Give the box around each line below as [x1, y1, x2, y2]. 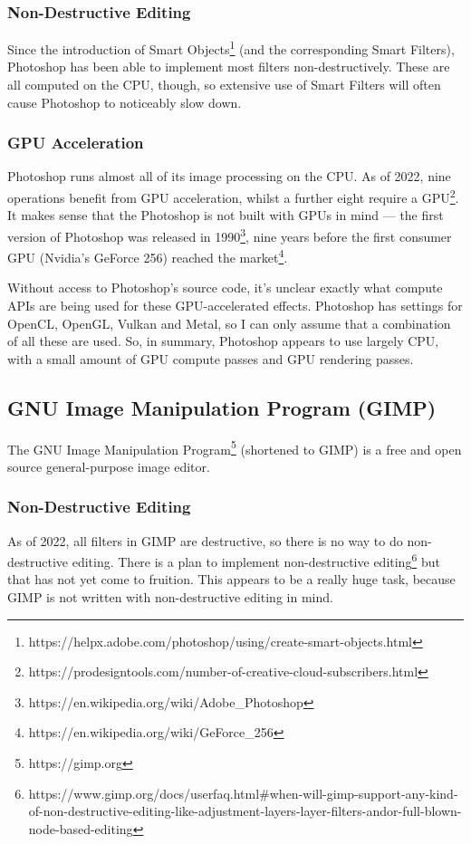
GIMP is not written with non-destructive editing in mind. [7, 588, 333, 607]
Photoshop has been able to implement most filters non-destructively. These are [7, 57, 450, 76]
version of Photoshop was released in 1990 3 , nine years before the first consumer [7, 224, 452, 245]
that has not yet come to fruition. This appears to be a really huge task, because [7, 570, 456, 589]
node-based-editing [28, 819, 133, 838]
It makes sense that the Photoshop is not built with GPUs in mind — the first [7, 206, 444, 225]
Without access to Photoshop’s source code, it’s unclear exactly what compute [7, 278, 443, 297]
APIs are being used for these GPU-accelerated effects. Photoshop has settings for [7, 296, 463, 314]
